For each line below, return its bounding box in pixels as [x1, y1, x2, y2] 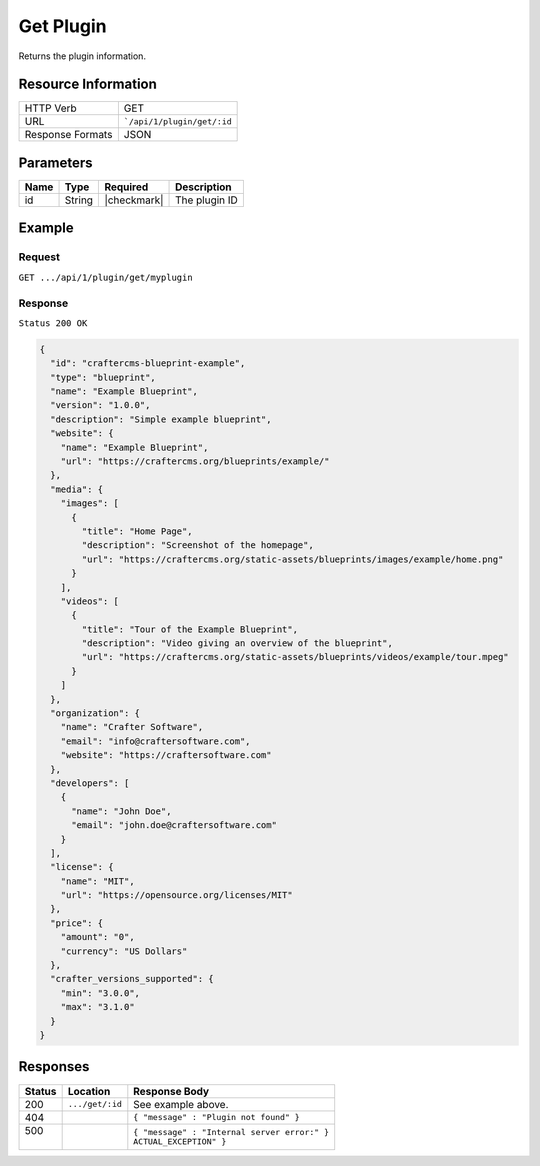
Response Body [133, 1084, 210, 1098]
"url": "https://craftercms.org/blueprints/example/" [60, 455, 330, 467]
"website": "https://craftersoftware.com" [60, 750, 272, 761]
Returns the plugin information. [18, 50, 147, 62]
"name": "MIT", [60, 875, 135, 887]
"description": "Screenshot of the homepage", [81, 540, 314, 551]
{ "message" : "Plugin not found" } [133, 1112, 300, 1122]
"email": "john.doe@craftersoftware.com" [71, 820, 277, 831]
